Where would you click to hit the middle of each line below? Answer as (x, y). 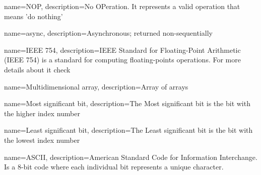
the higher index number (42, 113)
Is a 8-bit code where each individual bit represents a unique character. (114, 167)
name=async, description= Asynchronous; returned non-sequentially (108, 33)
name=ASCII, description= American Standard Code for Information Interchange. (131, 157)
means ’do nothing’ (34, 16)
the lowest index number (42, 140)
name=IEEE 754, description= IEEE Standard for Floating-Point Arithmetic (122, 50)
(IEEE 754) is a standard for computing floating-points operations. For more (122, 60)
